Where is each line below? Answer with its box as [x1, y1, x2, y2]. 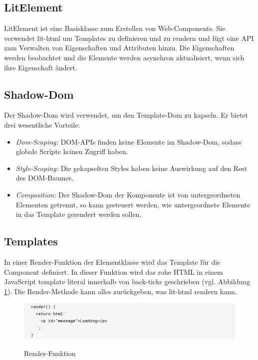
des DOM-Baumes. [15, 173, 74, 183]
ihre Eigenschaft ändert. [4, 62, 77, 72]
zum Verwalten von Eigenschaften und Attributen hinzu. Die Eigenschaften [4, 42, 235, 53]
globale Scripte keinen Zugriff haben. [15, 146, 128, 157]
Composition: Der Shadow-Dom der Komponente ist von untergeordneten [15, 189, 241, 199]
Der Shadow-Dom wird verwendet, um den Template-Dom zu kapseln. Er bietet [4, 110, 249, 120]
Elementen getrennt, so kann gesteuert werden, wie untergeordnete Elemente [15, 199, 251, 209]
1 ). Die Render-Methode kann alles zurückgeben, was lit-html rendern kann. [4, 286, 237, 296]
